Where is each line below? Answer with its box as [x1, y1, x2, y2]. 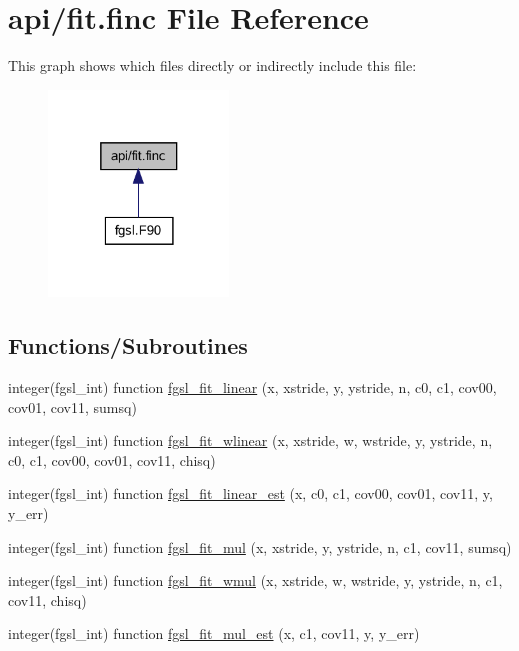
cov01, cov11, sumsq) [8, 396, 137, 417]
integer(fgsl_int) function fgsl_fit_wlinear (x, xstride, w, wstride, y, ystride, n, [8, 430, 493, 451]
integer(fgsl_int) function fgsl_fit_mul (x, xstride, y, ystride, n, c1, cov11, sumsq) [8, 536, 512, 557]
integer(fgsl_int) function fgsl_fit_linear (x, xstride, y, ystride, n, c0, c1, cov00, [8, 377, 497, 398]
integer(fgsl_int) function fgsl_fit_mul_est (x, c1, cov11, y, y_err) [8, 623, 420, 644]
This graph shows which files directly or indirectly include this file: [8, 55, 417, 76]
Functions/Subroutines [8, 330, 248, 361]
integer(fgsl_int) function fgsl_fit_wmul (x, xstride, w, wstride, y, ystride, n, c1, [8, 570, 503, 591]
